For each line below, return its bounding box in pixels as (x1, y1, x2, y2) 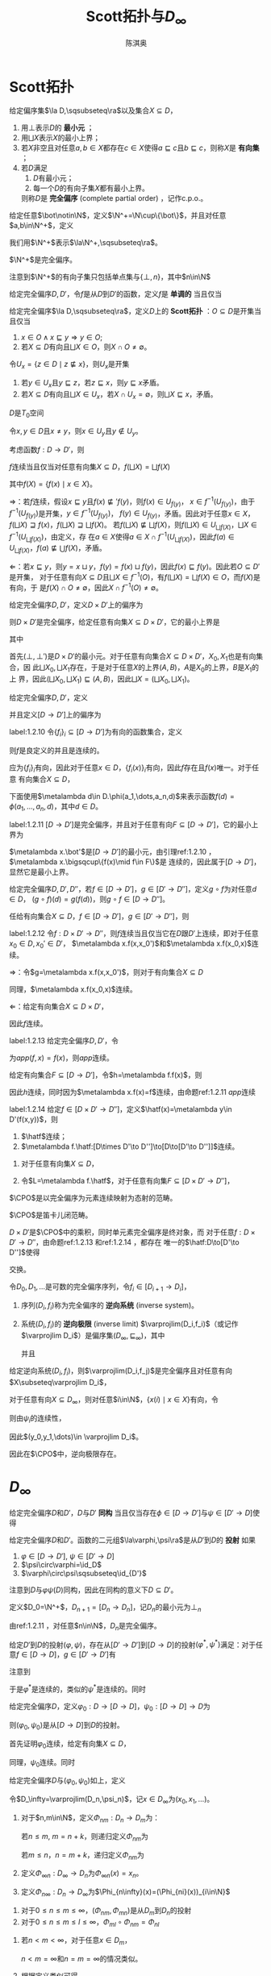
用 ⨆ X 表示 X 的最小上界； (20, 133, 101, 143)
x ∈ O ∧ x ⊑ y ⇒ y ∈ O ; (20, 332, 103, 343)
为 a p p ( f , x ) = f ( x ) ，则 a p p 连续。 (9, 1053, 114, 1063)
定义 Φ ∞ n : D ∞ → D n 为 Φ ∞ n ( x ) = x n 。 (20, 1868, 144, 1880)
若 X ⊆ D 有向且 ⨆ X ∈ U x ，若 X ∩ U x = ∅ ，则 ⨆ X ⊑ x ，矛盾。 (20, 389, 218, 401)
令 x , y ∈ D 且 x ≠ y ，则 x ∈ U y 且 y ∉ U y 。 (9, 426, 144, 438)
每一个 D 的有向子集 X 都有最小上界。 (32, 183, 150, 193)
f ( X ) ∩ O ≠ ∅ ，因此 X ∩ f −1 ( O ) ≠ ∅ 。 (46, 581, 164, 593)
